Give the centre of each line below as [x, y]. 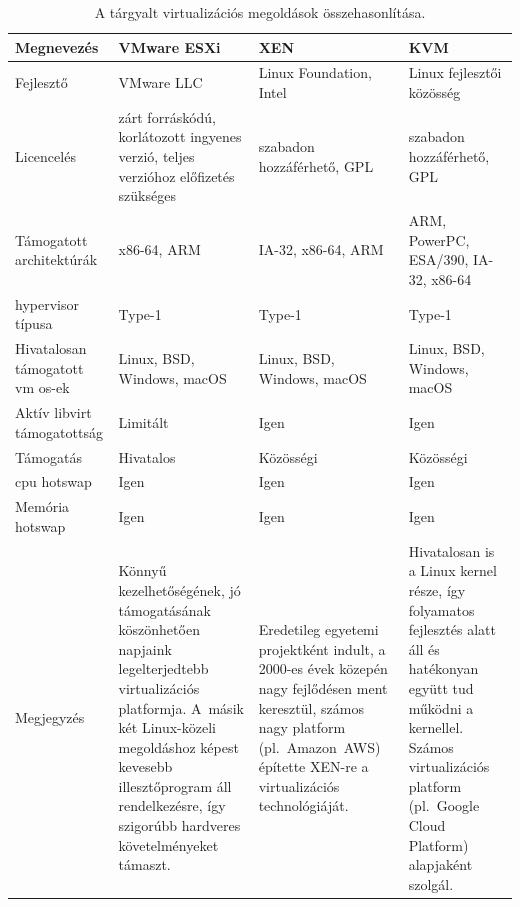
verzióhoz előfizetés [176, 175]
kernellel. [436, 727]
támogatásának [164, 609]
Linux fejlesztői [455, 72]
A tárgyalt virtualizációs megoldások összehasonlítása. [260, 12]
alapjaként [440, 864]
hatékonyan [443, 668]
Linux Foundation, [315, 72]
